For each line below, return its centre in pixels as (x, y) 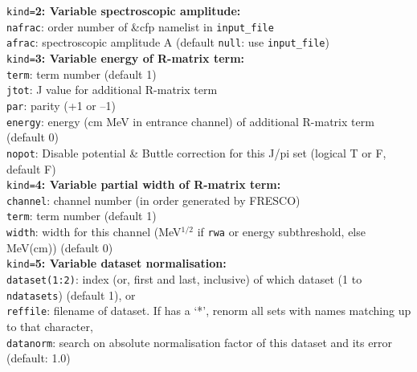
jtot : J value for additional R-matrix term (112, 90)
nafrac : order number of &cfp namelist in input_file (140, 26)
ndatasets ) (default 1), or (71, 294)
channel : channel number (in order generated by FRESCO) (153, 200)
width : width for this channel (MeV (94, 232)
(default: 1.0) (39, 358)
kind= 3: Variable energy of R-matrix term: (126, 57)
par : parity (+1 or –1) (61, 105)
